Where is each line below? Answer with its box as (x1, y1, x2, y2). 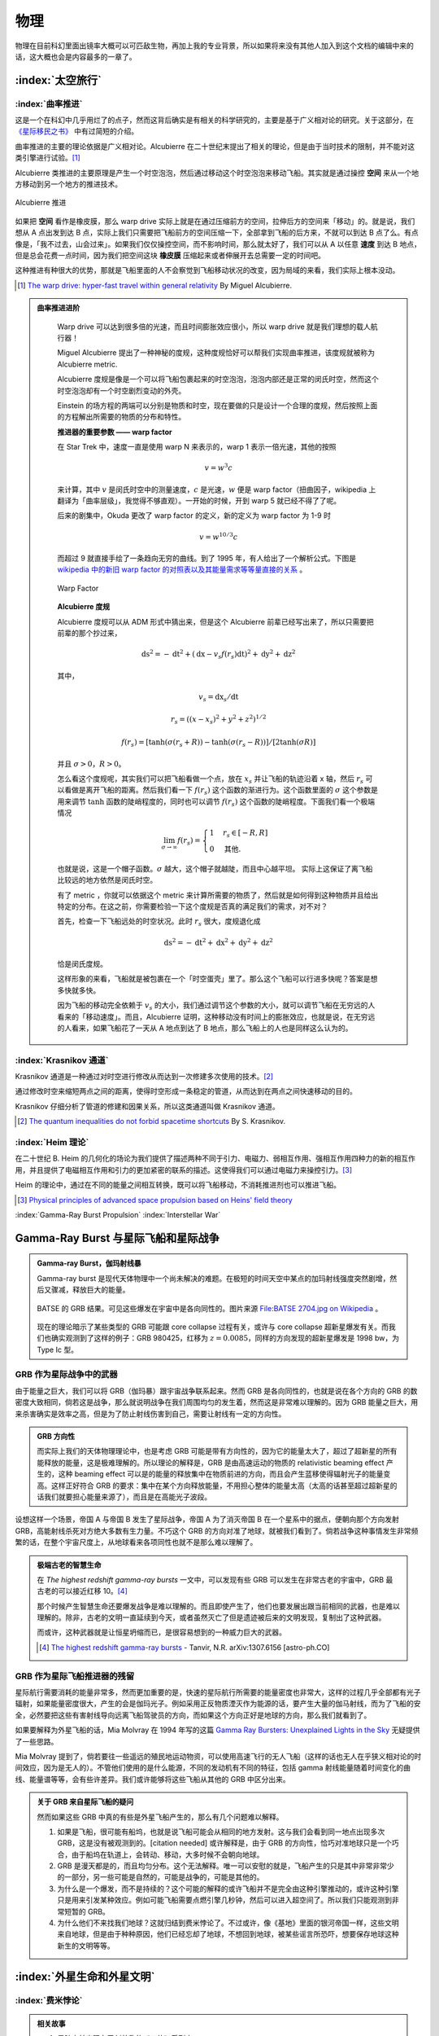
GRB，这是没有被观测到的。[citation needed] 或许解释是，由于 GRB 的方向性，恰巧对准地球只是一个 (57, 1838, 392, 1848)
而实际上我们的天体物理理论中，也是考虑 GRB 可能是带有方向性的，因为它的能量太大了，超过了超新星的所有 (37, 1446, 398, 1456)
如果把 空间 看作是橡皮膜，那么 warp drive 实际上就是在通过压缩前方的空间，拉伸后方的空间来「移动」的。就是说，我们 (15, 216, 415, 226)
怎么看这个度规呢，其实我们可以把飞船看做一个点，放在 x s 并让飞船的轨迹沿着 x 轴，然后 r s (57, 774, 364, 785)
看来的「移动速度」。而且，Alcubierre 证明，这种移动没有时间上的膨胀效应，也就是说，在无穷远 (57, 1011, 376, 1021)
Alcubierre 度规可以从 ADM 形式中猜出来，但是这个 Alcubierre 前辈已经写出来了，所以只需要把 (57, 617, 374, 626)
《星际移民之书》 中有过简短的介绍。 (15, 126, 138, 136)
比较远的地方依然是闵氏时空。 (57, 875, 158, 885)
